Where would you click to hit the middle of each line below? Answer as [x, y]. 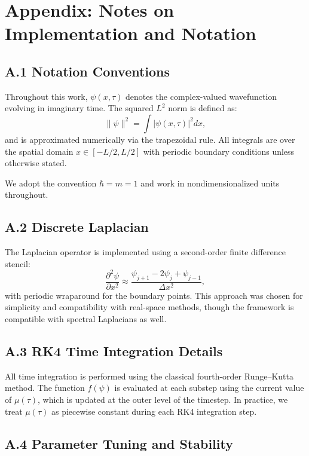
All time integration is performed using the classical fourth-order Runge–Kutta [149, 376]
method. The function [45, 388]
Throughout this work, [46, 96]
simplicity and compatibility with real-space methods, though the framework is [149, 307]
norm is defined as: [203, 108]
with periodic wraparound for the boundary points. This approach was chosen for [154, 295]
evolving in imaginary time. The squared [79, 108]
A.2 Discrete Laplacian [77, 227]
